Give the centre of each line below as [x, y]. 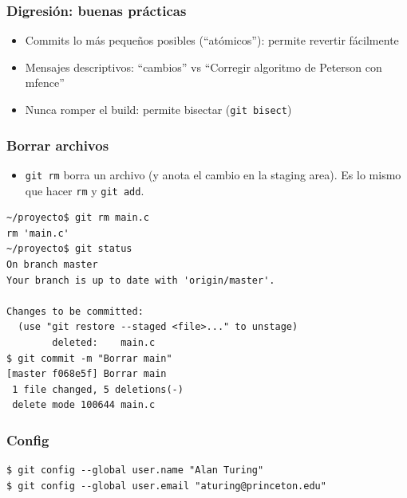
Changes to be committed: [75, 311]
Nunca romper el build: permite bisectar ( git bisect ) [158, 109]
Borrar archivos [58, 145]
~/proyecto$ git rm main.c [78, 218]
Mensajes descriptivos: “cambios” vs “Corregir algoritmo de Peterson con [203, 67]
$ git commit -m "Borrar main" [89, 358]
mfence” [45, 82]
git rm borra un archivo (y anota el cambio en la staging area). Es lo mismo [213, 174]
